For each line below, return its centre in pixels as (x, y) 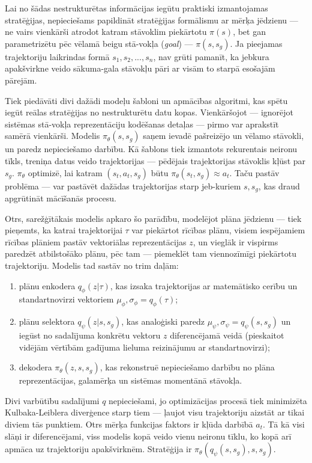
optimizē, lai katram (65, 172)
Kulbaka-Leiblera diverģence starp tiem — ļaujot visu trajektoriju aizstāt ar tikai (155, 412)
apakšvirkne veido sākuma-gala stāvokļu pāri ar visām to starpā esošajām (140, 68)
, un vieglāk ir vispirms (235, 241)
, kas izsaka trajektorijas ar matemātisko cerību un (204, 285)
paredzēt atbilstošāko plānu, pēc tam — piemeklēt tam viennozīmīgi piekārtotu (151, 253)
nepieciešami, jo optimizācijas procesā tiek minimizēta (208, 400)
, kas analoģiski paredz (163, 321)
